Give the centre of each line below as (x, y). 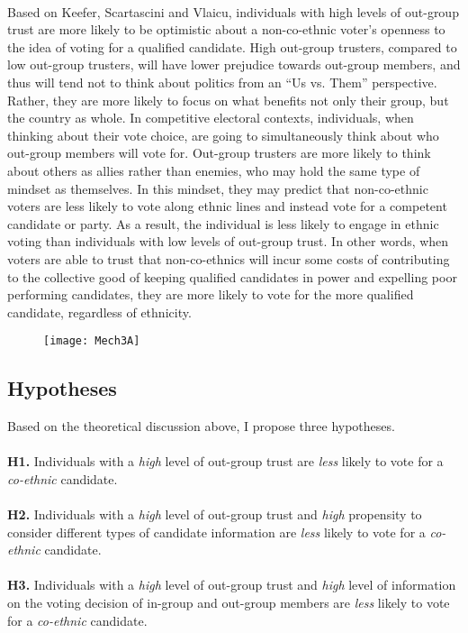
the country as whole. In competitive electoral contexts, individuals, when (211, 118)
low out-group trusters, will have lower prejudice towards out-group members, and (234, 64)
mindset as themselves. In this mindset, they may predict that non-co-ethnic (218, 188)
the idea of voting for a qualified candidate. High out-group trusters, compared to (232, 46)
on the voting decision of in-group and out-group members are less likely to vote (229, 603)
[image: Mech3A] (92, 341)
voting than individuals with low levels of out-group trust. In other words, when (228, 241)
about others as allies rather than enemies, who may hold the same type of (214, 170)
